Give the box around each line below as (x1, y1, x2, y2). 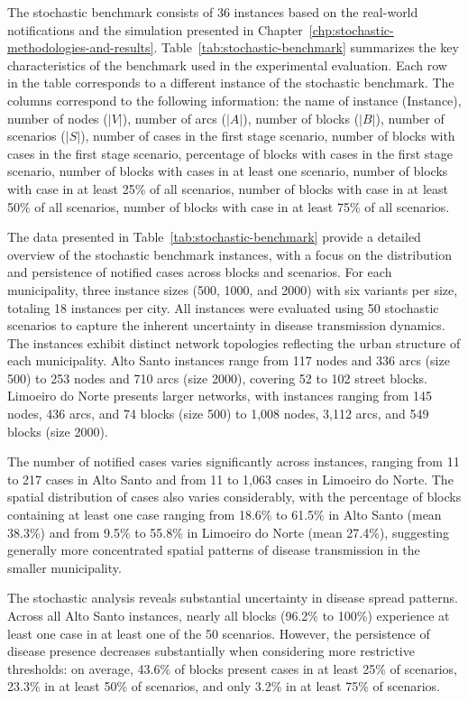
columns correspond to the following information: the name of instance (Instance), (7, 90, 462, 109)
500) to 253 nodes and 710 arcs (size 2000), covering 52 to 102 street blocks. (7, 368, 427, 387)
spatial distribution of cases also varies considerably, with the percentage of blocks (7, 487, 462, 506)
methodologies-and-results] (7, 38, 154, 57)
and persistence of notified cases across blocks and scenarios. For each (7, 263, 392, 281)
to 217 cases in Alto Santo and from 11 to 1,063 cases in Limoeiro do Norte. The (7, 469, 454, 488)
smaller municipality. (7, 558, 122, 576)
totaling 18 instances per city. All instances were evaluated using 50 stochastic (7, 298, 439, 317)
